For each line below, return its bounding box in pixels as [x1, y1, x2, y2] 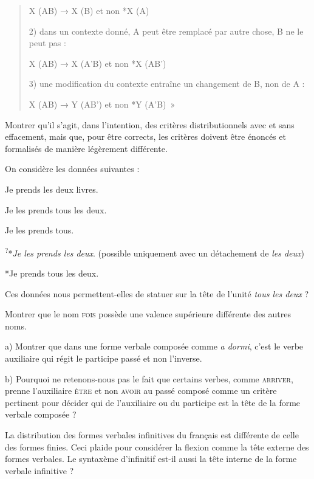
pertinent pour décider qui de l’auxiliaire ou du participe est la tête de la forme [5, 396, 301, 408]
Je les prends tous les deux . [5, 203, 107, 216]
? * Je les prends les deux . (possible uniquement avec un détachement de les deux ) [5, 244, 304, 259]
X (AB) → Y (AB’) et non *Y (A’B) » [29, 97, 176, 110]
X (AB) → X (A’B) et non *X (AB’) [29, 57, 166, 69]
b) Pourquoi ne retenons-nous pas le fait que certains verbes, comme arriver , [5, 372, 293, 385]
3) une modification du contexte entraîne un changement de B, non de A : [29, 77, 305, 90]
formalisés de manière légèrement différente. [5, 142, 168, 154]
